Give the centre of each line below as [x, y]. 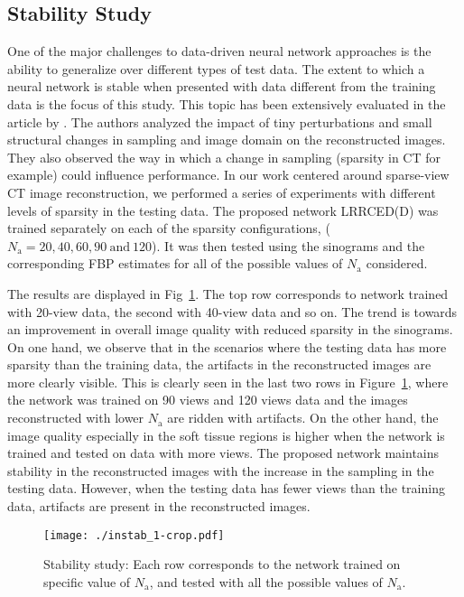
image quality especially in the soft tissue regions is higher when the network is [226, 435]
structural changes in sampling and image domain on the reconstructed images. [227, 140]
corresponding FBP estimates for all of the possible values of [175, 263]
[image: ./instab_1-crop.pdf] [134, 535]
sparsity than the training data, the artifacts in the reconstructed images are [219, 364]
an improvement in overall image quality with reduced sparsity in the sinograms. [230, 329]
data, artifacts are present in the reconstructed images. [159, 506]
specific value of [87, 581]
